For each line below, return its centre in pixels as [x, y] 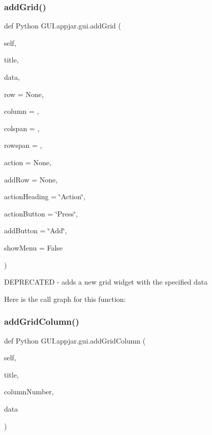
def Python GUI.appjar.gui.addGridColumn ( [75, 340]
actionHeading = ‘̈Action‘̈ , [45, 196]
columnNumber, [29, 392]
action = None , [28, 162]
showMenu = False [34, 247]
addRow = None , [31, 179]
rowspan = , [23, 145]
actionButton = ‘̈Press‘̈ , [41, 213]
